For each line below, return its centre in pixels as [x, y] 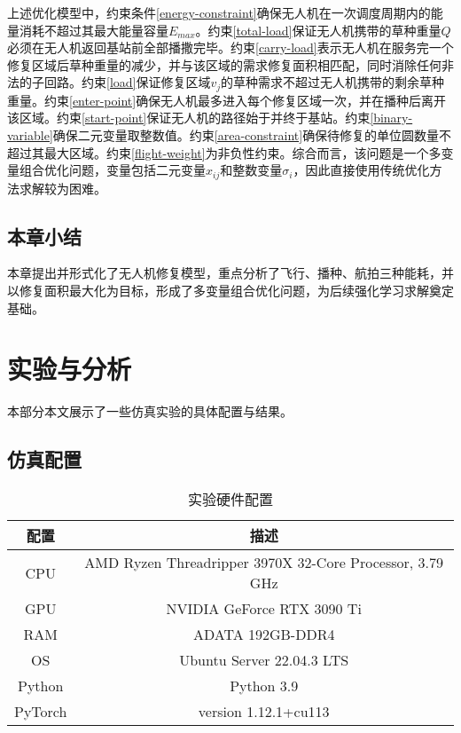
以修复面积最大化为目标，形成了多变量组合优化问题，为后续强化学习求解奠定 [230, 291]
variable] [30, 135]
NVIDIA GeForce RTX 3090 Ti [264, 609]
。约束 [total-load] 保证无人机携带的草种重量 [318, 30]
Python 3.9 [264, 686]
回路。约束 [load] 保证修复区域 [127, 82]
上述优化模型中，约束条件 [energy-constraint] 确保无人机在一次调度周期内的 [219, 12]
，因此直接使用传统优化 [361, 170]
